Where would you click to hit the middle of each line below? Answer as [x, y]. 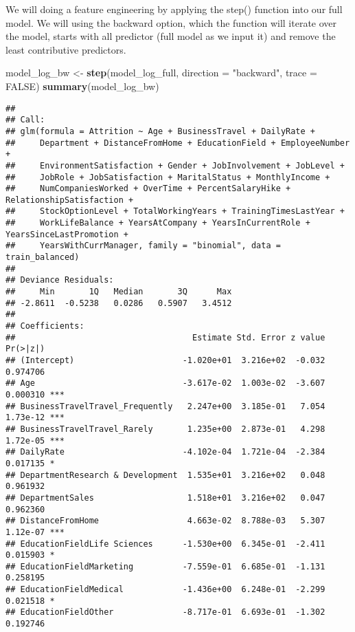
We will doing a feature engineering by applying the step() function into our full [174, 9]
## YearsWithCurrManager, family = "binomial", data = [143, 246]
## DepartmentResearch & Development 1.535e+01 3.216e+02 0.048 [165, 475]
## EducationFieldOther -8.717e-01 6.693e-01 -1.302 [165, 612]
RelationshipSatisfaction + [70, 200]
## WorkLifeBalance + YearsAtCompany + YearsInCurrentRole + [158, 223]
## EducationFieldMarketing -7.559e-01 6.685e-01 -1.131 [165, 566]
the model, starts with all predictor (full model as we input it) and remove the [171, 36]
